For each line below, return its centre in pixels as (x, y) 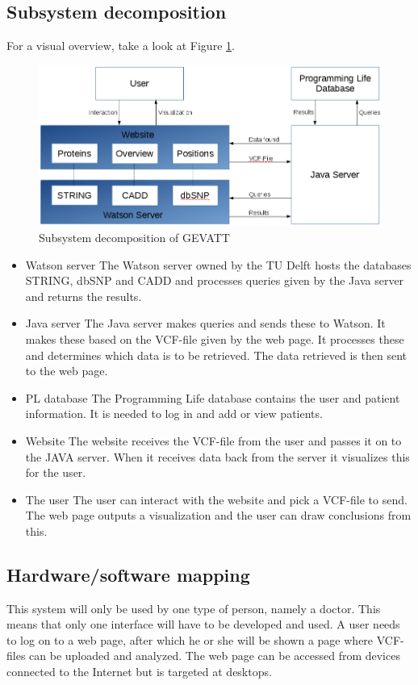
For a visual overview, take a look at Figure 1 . (121, 46)
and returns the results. (84, 296)
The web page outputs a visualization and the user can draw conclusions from (218, 515)
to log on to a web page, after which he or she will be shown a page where (190, 639)
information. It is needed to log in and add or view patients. (174, 414)
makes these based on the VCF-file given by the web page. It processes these (215, 338)
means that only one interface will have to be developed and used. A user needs (203, 624)
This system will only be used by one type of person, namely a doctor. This (194, 608)
